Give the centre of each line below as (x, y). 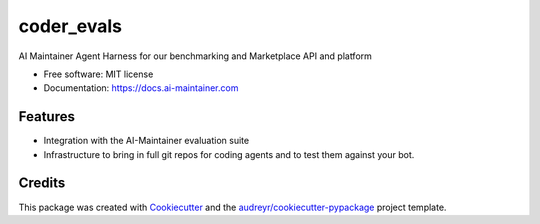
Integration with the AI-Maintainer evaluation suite (146, 141)
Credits (42, 183)
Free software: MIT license (98, 74)
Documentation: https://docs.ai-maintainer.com (141, 88)
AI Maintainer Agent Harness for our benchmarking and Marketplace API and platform (195, 56)
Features (46, 116)
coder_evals (70, 26)
